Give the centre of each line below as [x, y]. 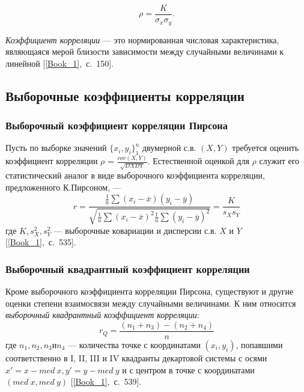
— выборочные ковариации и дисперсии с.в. [135, 230]
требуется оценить [266, 148]
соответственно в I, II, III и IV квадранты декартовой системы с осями [136, 357]
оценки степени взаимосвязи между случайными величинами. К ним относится [151, 303]
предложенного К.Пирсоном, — [63, 187]
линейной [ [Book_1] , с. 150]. [59, 63]
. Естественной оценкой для [198, 161]
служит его [279, 161]
